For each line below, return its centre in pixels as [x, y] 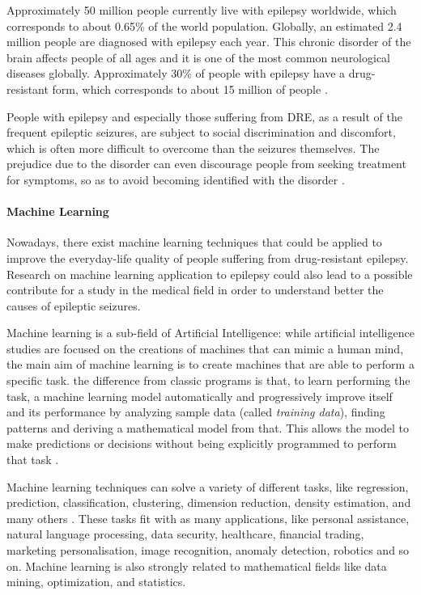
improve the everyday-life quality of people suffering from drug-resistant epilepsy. [208, 257]
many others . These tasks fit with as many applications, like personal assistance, [208, 518]
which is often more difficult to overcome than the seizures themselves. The [193, 148]
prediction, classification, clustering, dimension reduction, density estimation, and [209, 502]
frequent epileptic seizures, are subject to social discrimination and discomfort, [201, 132]
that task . [33, 460]
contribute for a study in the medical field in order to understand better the [195, 290]
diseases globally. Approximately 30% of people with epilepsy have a [176, 73]
